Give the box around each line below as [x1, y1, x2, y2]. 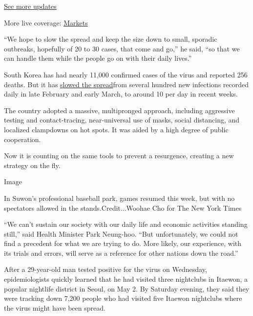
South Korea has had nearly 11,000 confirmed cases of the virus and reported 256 [4, 69, 248, 79]
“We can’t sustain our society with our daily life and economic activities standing [4, 219, 248, 229]
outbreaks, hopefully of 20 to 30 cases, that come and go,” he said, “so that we [4, 43, 240, 53]
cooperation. [4, 134, 41, 144]
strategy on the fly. [4, 160, 61, 170]
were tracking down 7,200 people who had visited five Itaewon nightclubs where [4, 293, 242, 303]
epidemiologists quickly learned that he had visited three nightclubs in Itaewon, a [4, 274, 248, 284]
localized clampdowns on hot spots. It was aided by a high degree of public [4, 124, 229, 134]
